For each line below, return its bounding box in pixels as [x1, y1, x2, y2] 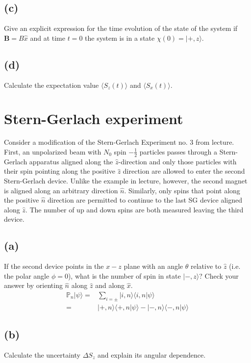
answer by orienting [4, 280, 63, 290]
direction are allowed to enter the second [123, 166, 245, 176]
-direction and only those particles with [118, 156, 237, 166]
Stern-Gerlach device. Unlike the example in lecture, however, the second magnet [4, 175, 248, 185]
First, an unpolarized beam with [4, 146, 101, 156]
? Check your [199, 270, 239, 281]
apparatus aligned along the [29, 156, 113, 166]
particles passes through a [139, 146, 217, 156]
